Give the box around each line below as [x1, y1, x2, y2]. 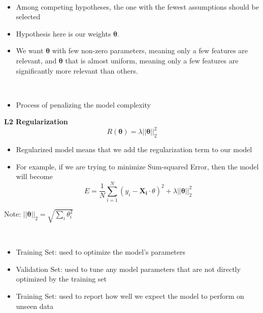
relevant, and [16, 55, 57, 65]
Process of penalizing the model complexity [16, 99, 151, 110]
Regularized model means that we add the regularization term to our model [16, 144, 252, 155]
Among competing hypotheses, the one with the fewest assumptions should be [16, 1, 259, 12]
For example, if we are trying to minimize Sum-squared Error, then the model [16, 161, 259, 171]
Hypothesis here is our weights [16, 28, 111, 39]
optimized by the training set [16, 273, 107, 284]
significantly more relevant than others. [16, 65, 138, 76]
